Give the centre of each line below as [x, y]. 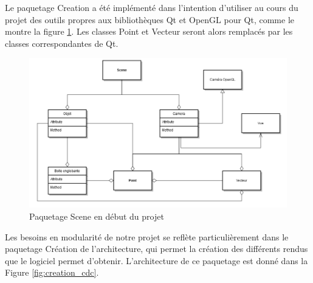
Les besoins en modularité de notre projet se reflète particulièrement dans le [147, 236]
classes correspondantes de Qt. [62, 43]
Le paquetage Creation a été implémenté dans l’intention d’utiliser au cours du [152, 7]
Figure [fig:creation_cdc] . [52, 272]
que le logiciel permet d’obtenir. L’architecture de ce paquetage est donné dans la [156, 260]
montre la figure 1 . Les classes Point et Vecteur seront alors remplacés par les [149, 31]
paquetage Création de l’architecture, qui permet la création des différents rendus [156, 249]
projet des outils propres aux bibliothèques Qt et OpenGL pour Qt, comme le [150, 19]
